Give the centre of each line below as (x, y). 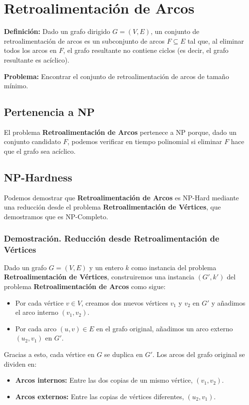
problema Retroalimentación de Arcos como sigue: (85, 286)
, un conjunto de (175, 31)
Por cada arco (36, 328)
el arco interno (37, 312)
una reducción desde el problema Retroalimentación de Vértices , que (112, 207)
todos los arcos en (30, 50)
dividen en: (20, 364)
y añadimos (228, 302)
